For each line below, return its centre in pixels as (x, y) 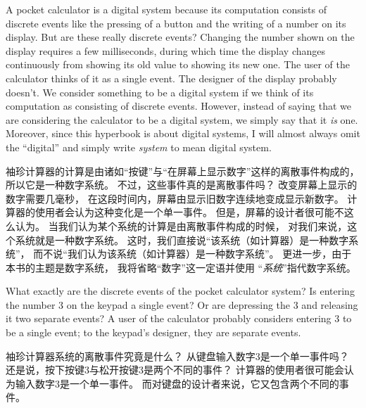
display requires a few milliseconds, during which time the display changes (166, 50)
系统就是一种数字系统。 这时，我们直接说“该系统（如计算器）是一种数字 (182, 240)
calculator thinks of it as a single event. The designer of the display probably (171, 78)
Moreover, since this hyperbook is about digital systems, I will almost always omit (183, 133)
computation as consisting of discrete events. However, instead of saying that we (178, 106)
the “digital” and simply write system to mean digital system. (139, 147)
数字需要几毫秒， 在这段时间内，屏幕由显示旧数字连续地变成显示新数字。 (175, 198)
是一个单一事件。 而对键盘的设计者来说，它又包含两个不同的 (200, 383)
